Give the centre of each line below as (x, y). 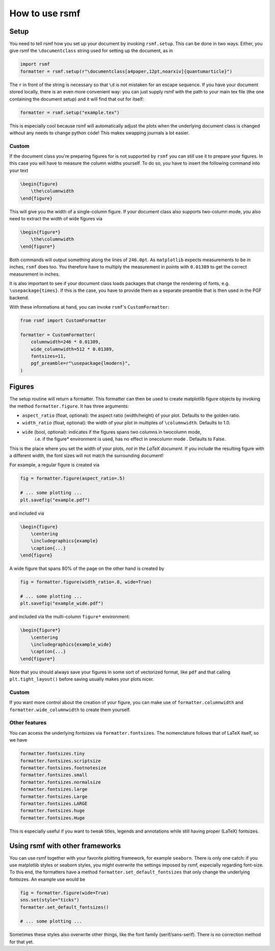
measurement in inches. (35, 274)
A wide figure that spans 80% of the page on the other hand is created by (87, 568)
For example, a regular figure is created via (54, 465)
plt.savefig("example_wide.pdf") (62, 604)
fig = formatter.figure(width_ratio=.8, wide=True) (86, 582)
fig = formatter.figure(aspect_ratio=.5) (73, 479)
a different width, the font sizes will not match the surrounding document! (87, 456)
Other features (28, 723)
